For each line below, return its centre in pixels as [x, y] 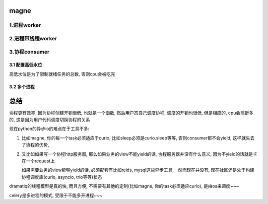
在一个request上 [38, 161]
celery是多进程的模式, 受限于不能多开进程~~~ [56, 195]
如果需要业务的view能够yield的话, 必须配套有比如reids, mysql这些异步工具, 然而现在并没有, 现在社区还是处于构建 [138, 170]
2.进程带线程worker [33, 38]
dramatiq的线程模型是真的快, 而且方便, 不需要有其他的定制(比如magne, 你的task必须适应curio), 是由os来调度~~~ [124, 186]
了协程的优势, [35, 145]
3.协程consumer [29, 52]
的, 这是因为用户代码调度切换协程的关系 [50, 120]
